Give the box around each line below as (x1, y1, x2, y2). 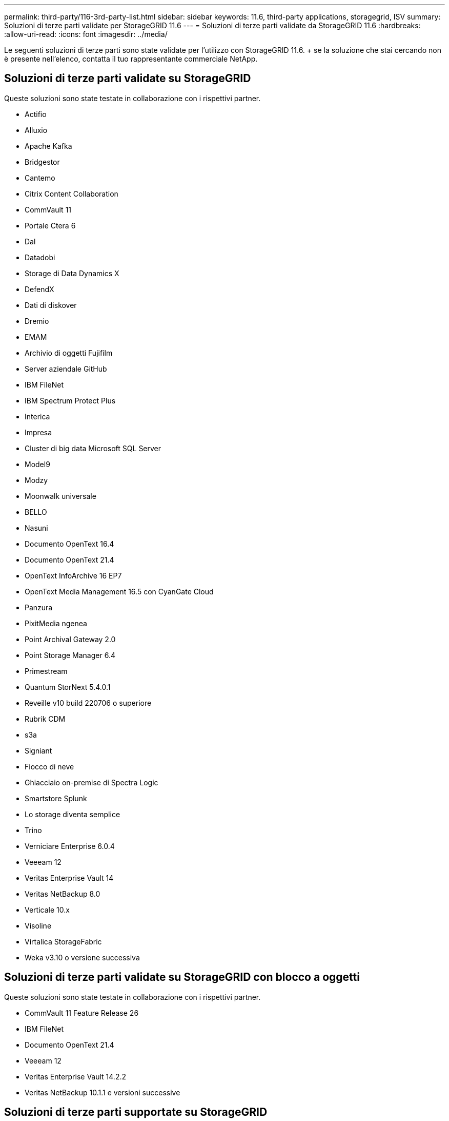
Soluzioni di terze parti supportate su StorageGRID (4, 1106, 268, 1119)
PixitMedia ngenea (25, 619, 87, 628)
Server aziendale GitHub (25, 364, 107, 373)
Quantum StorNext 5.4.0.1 (25, 682, 111, 691)
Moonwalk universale (25, 491, 96, 500)
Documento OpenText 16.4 (25, 539, 114, 548)
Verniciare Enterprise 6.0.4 (25, 841, 115, 851)
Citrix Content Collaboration (25, 189, 118, 198)
